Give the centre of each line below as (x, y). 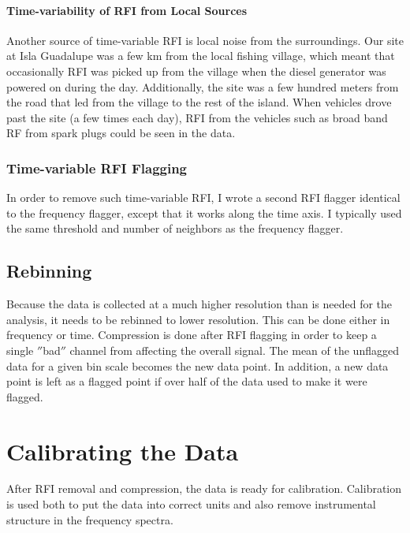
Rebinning (49, 271)
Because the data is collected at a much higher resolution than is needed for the (199, 304)
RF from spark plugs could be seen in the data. (121, 133)
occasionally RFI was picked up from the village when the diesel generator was (196, 71)
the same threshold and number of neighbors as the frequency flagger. (175, 228)
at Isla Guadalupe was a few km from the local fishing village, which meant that (201, 56)
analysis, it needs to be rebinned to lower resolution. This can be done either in (198, 319)
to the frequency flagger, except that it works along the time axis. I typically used (204, 212)
